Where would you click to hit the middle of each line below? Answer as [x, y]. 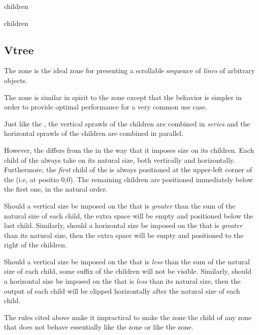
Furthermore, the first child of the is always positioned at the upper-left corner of [128, 169]
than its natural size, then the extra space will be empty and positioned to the [124, 235]
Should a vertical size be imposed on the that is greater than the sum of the [120, 205]
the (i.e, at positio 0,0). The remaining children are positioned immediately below [129, 179]
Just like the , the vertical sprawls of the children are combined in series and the [127, 123]
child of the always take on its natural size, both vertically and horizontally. [120, 160]
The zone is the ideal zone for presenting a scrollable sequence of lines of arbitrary [129, 70]
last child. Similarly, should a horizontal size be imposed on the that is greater [123, 225]
